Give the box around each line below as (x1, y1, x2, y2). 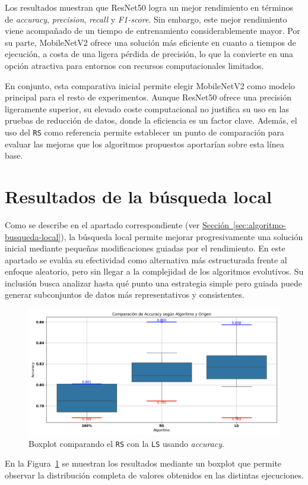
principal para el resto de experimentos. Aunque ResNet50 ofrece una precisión (5, 91, 291, 103)
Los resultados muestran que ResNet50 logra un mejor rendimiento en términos (5, 1, 293, 13)
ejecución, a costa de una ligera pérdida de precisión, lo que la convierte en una (5, 48, 294, 60)
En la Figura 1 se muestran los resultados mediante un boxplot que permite (5, 457, 282, 470)
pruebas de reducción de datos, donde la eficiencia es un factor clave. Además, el (5, 114, 297, 127)
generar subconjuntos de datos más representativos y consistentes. (5, 288, 245, 301)
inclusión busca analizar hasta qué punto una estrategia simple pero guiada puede (5, 276, 303, 289)
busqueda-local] (5, 230, 61, 242)
